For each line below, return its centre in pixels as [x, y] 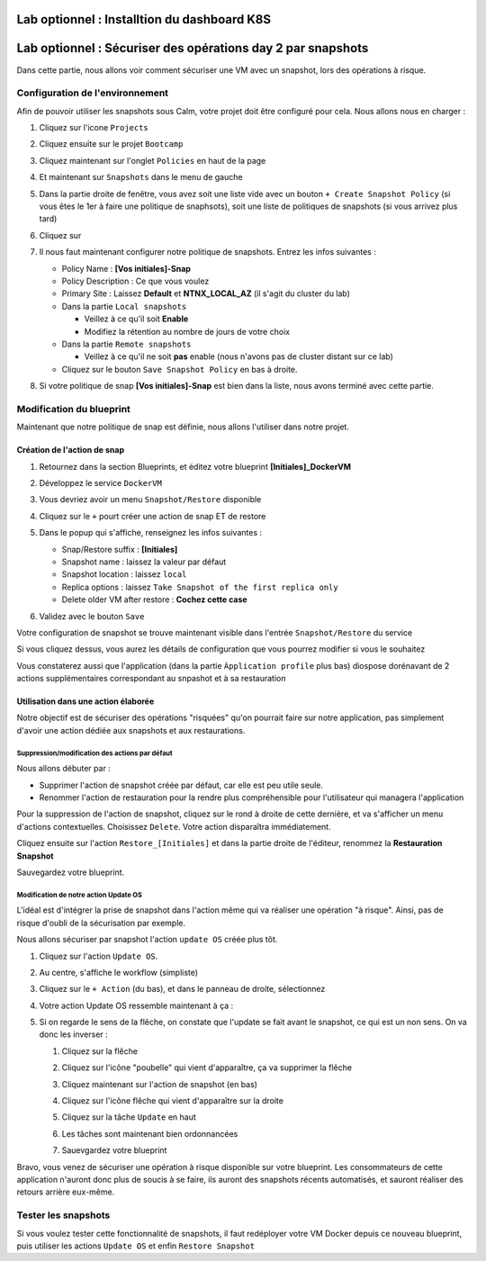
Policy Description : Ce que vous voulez [135, 281]
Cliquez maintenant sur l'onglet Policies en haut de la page [153, 160]
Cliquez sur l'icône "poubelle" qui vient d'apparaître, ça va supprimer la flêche [207, 1067]
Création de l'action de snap [71, 450]
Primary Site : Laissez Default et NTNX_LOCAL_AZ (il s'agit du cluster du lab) [206, 293]
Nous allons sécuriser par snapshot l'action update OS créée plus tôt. [147, 940]
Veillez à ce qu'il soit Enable [136, 319]
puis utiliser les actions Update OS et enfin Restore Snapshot [136, 1246]
